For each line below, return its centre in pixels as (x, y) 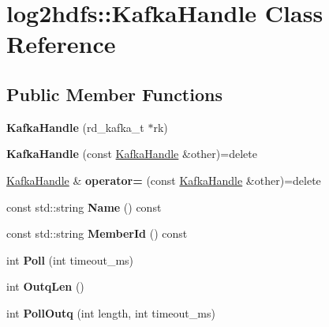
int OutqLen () (45, 286)
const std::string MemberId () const (97, 233)
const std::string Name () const (84, 207)
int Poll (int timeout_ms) (70, 259)
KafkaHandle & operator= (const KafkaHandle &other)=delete (164, 180)
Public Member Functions (114, 94)
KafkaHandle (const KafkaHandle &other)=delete (132, 154)
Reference (61, 44)
